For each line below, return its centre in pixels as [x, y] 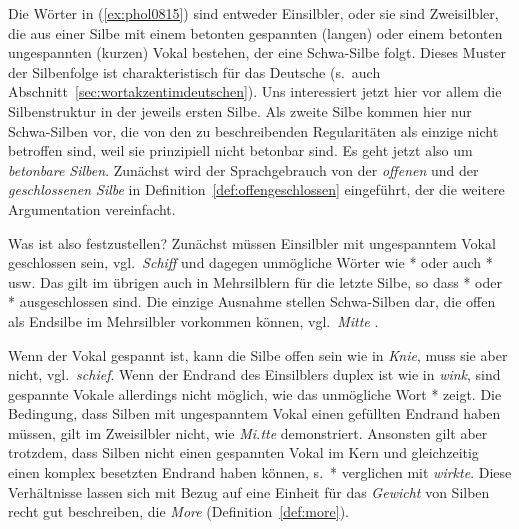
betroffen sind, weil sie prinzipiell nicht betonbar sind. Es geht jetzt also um [240, 150]
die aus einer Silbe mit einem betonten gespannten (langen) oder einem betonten [255, 32]
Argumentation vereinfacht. [92, 208]
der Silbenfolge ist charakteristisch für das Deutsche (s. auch [194, 71]
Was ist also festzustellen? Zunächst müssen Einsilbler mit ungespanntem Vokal [252, 242]
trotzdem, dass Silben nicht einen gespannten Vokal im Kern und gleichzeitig [243, 452]
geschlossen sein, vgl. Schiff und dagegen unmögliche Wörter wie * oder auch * [250, 262]
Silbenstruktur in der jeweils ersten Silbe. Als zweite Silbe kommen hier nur [240, 110]
